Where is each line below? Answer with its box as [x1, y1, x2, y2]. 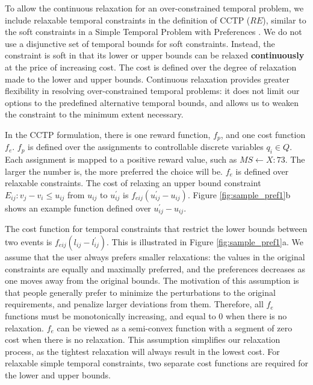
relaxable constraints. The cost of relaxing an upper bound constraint [5, 177, 261, 189]
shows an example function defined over [5, 201, 151, 214]
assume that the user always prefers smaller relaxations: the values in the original [5, 251, 305, 263]
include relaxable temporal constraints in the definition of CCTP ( [5, 13, 250, 26]
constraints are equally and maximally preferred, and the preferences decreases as [5, 262, 305, 275]
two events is [5, 236, 52, 248]
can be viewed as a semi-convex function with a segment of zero [57, 321, 293, 334]
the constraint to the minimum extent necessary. [5, 108, 184, 121]
